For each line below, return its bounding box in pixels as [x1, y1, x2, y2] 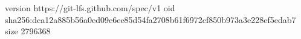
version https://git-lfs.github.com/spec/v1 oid [5, 2, 175, 14]
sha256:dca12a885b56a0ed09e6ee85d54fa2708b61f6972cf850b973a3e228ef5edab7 [5, 13, 296, 25]
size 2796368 [5, 25, 51, 37]
